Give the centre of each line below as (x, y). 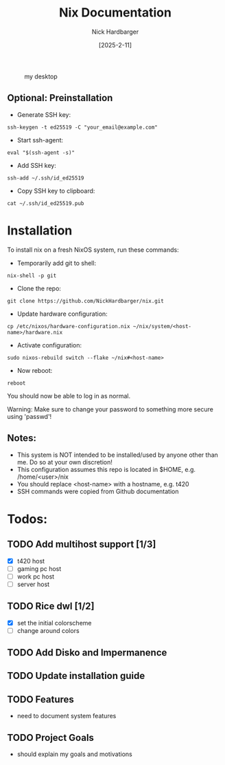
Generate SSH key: (44, 114)
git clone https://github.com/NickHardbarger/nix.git (86, 301)
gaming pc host (39, 568)
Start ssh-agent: (40, 140)
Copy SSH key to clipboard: (56, 191)
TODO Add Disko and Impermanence (87, 653)
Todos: (27, 519)
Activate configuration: (49, 345)
